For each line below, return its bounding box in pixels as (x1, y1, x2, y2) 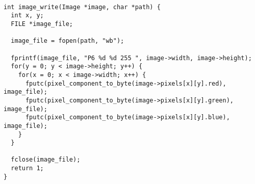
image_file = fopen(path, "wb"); (11, 37, 124, 45)
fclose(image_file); (11, 156, 81, 164)
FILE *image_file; (11, 20, 73, 28)
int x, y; (11, 12, 44, 19)
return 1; (11, 165, 44, 172)
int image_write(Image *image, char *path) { (4, 3, 161, 11)
